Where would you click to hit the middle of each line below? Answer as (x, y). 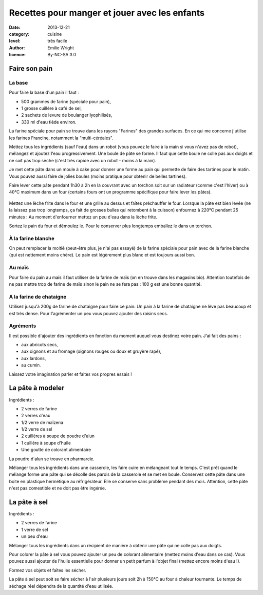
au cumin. (31, 365)
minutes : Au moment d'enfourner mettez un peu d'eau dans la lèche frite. (83, 217)
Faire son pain (31, 68)
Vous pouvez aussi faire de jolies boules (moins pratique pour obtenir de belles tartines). (98, 176)
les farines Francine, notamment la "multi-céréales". (61, 138)
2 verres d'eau (36, 416)
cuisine (55, 34)
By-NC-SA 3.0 (62, 55)
